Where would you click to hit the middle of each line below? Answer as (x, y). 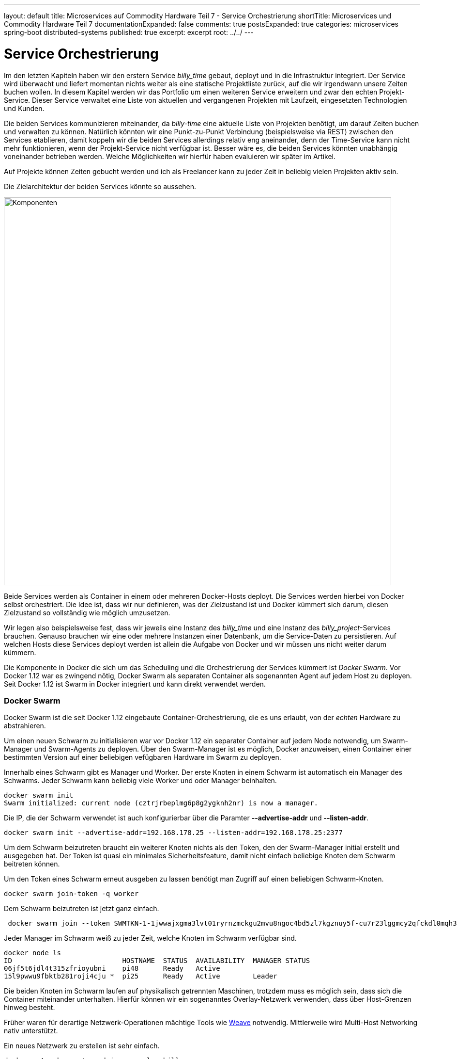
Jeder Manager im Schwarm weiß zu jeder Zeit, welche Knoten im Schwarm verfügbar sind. (150, 938)
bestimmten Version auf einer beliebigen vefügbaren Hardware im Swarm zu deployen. (143, 757)
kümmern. (20, 652)
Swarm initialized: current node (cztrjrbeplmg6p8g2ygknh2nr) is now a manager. (161, 803)
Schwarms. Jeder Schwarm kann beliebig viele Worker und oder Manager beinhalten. (140, 781)
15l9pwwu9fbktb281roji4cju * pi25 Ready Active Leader (141, 976)
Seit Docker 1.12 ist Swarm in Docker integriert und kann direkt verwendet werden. (135, 684)
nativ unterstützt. (31, 1031)
